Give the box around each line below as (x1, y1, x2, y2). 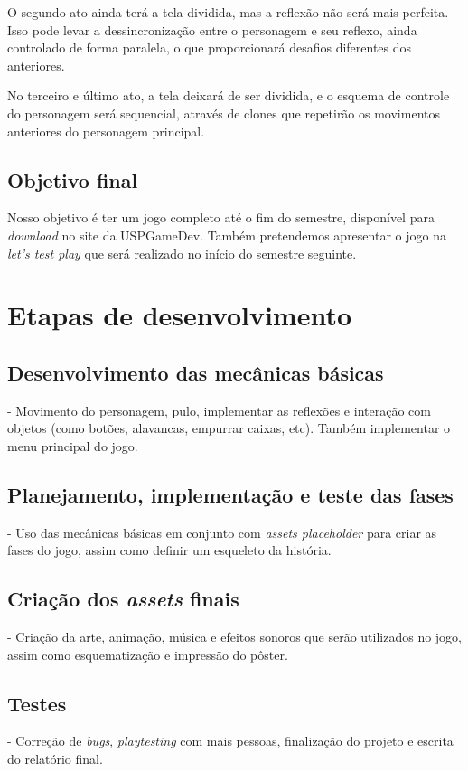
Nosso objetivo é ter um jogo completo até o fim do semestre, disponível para (7, 208, 435, 227)
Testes (7, 689, 67, 717)
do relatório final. (7, 749, 103, 768)
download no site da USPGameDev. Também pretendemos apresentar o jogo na (7, 225, 446, 244)
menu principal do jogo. (7, 436, 138, 455)
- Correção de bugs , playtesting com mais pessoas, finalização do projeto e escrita (7, 731, 454, 750)
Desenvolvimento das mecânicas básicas (7, 358, 384, 386)
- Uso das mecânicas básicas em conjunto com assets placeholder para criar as (7, 522, 437, 541)
